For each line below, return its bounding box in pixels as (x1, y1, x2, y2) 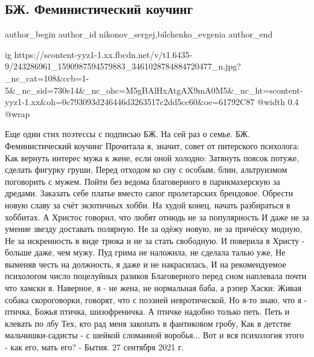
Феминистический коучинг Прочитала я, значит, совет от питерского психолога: (5, 139, 300, 152)
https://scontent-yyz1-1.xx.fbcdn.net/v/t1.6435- (14, 48, 193, 60)
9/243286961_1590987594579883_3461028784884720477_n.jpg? (5, 60, 241, 72)
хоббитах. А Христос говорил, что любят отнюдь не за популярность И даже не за (5, 210, 309, 223)
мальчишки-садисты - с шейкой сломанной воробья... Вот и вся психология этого (5, 329, 304, 341)
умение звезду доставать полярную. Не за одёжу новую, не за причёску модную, (5, 222, 303, 235)
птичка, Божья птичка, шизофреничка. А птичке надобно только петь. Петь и (5, 305, 290, 318)
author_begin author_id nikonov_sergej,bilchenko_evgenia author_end (5, 28, 273, 40)
